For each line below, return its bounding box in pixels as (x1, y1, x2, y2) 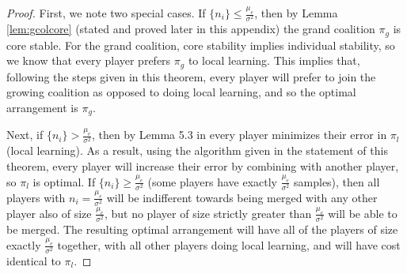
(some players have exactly (147, 173, 277, 190)
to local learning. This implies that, (188, 52, 360, 69)
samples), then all (294, 173, 380, 190)
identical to (6, 252, 61, 268)
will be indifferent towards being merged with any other (106, 189, 378, 205)
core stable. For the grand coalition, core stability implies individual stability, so (6, 36, 395, 53)
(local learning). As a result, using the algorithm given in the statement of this (6, 142, 388, 159)
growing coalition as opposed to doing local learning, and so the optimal (6, 84, 356, 100)
